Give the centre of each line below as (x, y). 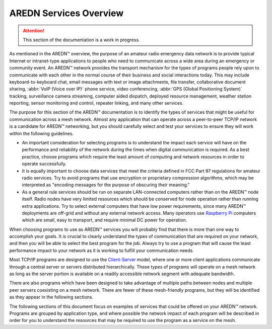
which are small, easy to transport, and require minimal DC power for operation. (105, 220)
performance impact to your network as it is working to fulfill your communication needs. (101, 250)
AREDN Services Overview (66, 13)
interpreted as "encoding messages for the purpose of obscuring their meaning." (106, 185)
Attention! (34, 31)
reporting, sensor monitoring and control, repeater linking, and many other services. (96, 103)
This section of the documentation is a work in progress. (82, 40)
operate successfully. (44, 164)
